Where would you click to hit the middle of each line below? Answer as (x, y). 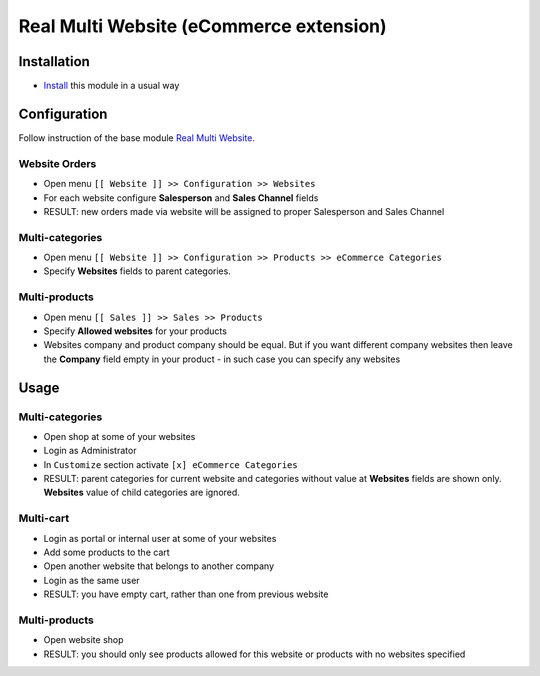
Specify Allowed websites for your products (135, 331)
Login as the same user (91, 580)
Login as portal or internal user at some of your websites (160, 538)
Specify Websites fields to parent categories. (137, 271)
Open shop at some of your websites (119, 436)
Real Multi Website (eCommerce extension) (202, 26)
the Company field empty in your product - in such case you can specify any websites (222, 359)
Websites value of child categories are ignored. (141, 492)
